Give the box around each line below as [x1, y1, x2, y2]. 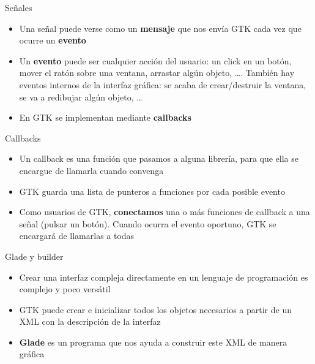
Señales [5, 1, 32, 13]
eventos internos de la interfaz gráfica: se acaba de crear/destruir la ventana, [19, 78, 306, 91]
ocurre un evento [19, 34, 86, 47]
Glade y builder [5, 249, 64, 262]
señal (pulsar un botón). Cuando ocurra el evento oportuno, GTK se [19, 217, 276, 230]
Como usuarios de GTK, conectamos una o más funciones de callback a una [19, 205, 310, 218]
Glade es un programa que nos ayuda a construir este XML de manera [19, 335, 287, 348]
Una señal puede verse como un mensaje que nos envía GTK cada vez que [19, 21, 302, 34]
